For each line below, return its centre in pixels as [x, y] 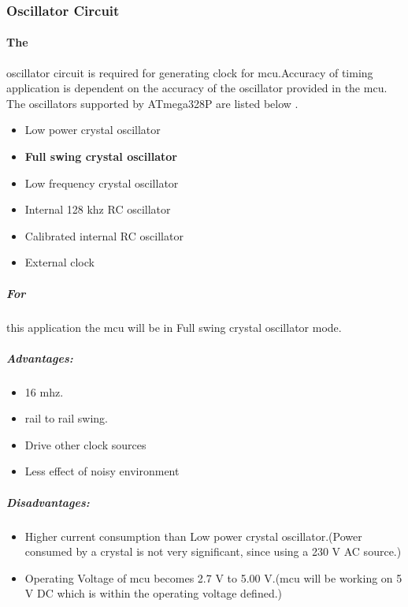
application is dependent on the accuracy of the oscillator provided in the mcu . [197, 88]
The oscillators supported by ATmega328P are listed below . [152, 103]
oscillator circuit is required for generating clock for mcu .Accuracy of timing [190, 72]
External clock [59, 262]
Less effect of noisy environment [102, 471]
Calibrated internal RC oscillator [104, 235]
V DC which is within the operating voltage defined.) [154, 593]
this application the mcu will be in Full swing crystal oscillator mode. [174, 327]
